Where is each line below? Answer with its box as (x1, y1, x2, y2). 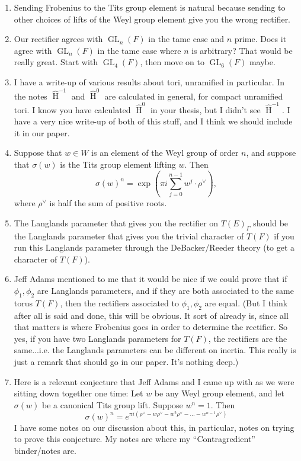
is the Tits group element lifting (60, 158, 176, 170)
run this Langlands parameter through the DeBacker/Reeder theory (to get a (14, 241, 295, 254)
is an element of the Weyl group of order (91, 146, 239, 159)
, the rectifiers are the (208, 332, 287, 344)
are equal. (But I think (204, 296, 288, 309)
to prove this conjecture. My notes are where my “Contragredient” (14, 433, 255, 445)
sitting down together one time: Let (14, 387, 143, 399)
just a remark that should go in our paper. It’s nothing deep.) (14, 356, 239, 368)
